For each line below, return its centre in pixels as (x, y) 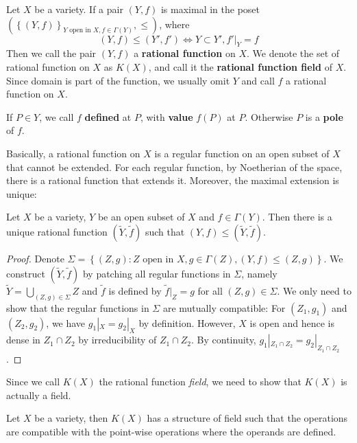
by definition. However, (187, 322)
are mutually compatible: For (224, 307)
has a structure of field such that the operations (247, 418)
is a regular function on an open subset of (242, 153)
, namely (259, 273)
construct (26, 273)
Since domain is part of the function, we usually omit (118, 80)
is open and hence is (292, 322)
